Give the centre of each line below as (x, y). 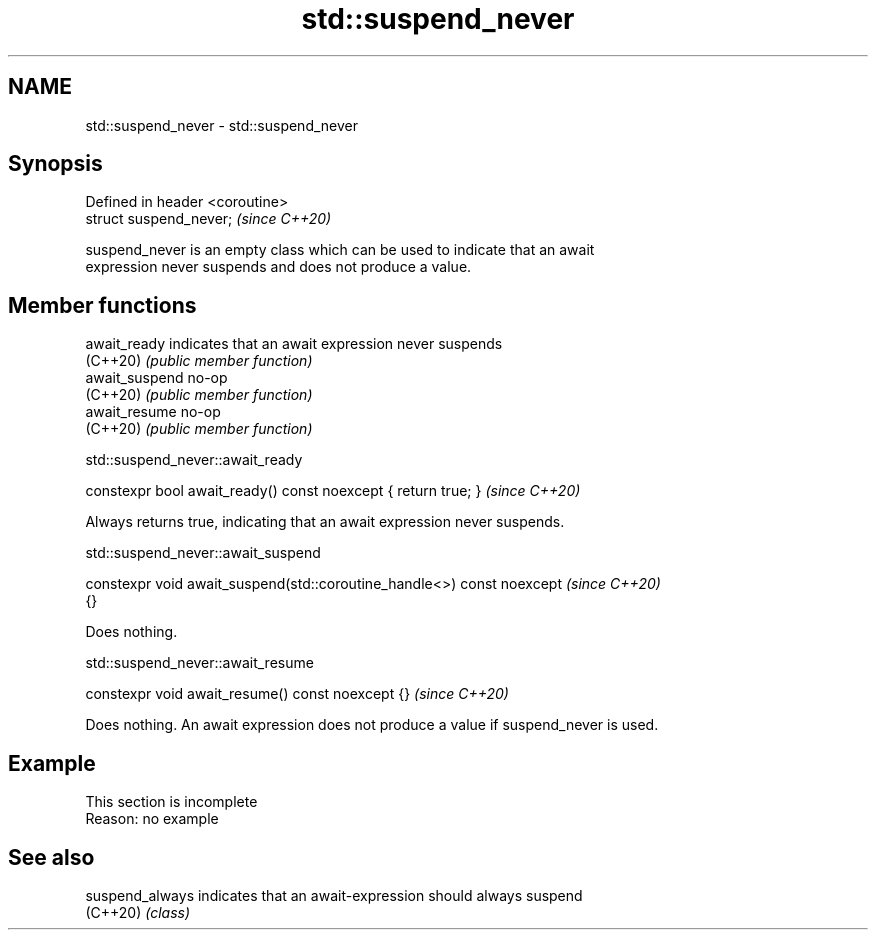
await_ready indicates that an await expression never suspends (294, 344)
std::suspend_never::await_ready (194, 460)
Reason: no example (152, 819)
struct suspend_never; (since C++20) (208, 219)
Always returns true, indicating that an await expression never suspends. (325, 522)
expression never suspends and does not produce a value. (278, 267)
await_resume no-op (153, 412)
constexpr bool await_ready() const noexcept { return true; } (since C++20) (333, 491)
